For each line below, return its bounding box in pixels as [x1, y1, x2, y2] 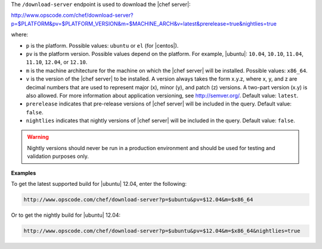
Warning [27, 133, 49, 141]
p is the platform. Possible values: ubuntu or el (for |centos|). [26, 42, 179, 49]
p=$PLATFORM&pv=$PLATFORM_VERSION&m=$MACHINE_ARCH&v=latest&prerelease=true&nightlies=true [11, 20, 277, 27]
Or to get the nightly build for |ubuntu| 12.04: [11, 211, 121, 219]
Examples [11, 169, 36, 176]
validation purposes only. [27, 152, 89, 160]
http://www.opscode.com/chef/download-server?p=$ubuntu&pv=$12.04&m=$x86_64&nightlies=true [23, 227, 301, 234]
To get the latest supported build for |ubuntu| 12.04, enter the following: [11, 180, 187, 188]
